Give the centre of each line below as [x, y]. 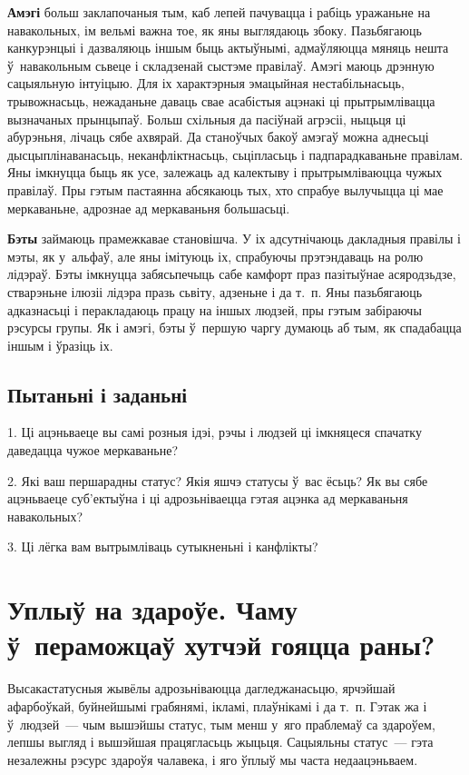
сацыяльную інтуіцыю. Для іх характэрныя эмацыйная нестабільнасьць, [206, 83]
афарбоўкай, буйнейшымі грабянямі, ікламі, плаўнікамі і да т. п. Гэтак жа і [217, 705]
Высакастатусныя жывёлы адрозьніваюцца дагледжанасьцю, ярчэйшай [201, 688]
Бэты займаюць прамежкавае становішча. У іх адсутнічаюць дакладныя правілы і [234, 238]
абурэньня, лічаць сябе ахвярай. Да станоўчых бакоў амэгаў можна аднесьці [218, 137]
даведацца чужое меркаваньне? [93, 450]
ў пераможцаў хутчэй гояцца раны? [221, 645]
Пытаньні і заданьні [98, 394]
